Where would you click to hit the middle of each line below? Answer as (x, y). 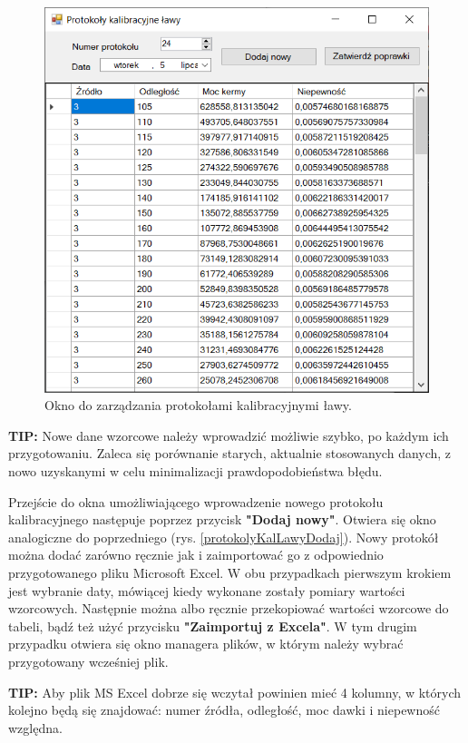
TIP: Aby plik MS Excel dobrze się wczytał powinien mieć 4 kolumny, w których (235, 692)
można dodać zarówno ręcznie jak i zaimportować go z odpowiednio (196, 555)
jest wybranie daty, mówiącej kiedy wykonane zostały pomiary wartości (207, 590)
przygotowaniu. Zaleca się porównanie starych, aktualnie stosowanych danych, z (230, 453)
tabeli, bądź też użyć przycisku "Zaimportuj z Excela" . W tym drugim (213, 626)
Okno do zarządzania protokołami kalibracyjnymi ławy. (198, 405)
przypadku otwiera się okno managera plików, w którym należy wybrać (206, 644)
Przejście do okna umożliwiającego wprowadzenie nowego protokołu (196, 501)
